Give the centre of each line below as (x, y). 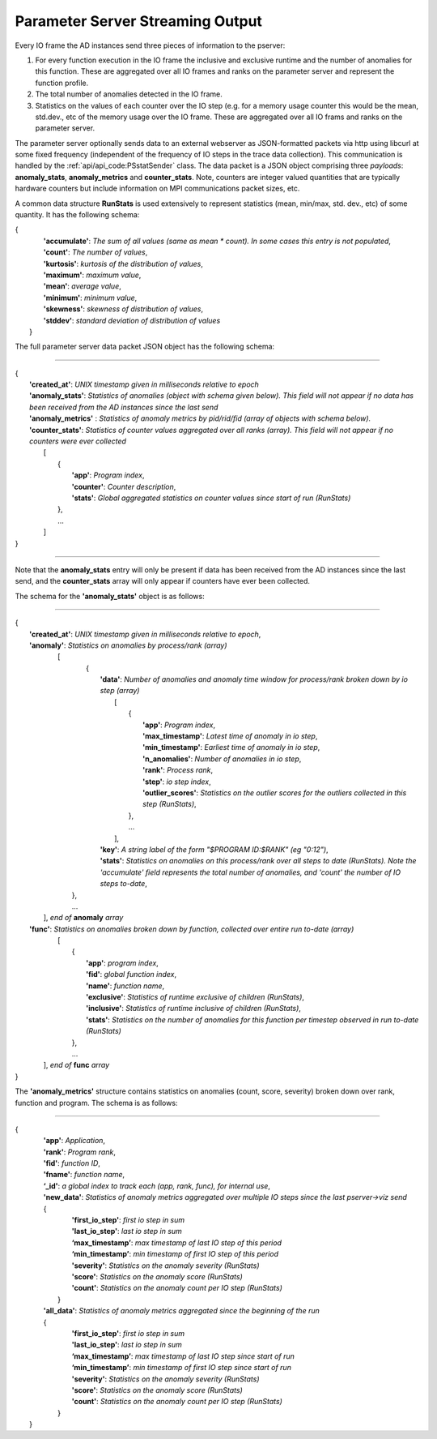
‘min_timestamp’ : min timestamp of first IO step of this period (175, 1254)
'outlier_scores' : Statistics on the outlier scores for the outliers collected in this (275, 792)
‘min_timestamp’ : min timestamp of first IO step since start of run (181, 1368)
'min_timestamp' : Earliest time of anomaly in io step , (231, 747)
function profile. (62, 83)
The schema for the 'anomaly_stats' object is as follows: (110, 596)
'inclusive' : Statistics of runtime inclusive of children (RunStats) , (193, 1009)
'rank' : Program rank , (80, 1152)
